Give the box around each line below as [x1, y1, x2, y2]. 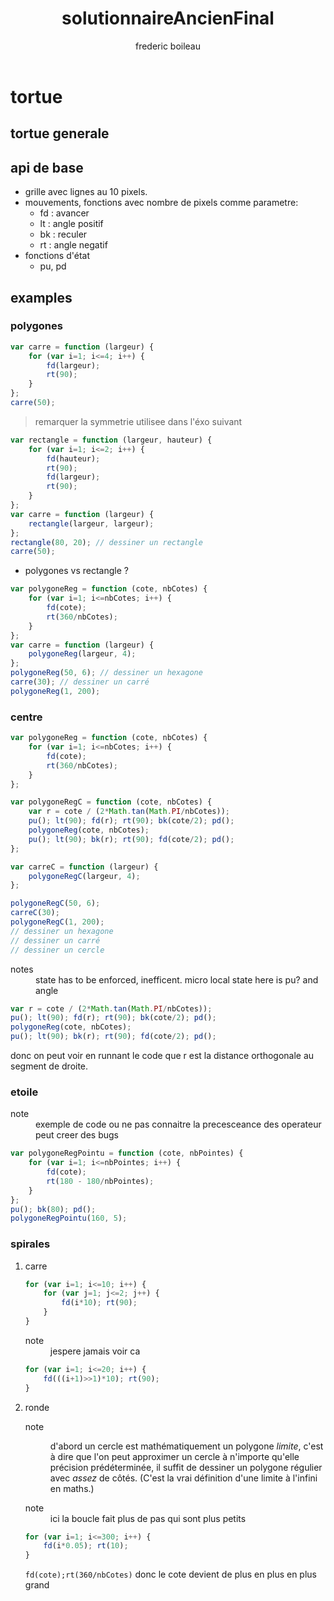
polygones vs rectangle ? [24, 565, 129, 577]
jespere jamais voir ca [49, 1345, 141, 1357]
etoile [10, 1085, 39, 1099]
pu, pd [39, 260, 67, 272]
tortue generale [10, 125, 110, 142]
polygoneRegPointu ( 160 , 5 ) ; [10, 1213, 128, 1224]
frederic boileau [134, 40, 202, 52]
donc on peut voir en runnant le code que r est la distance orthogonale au [10, 1050, 315, 1061]
